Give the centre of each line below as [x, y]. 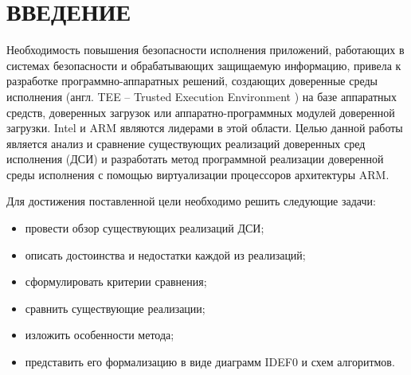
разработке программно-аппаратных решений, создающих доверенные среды [192, 81]
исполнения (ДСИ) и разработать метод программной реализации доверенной [195, 159]
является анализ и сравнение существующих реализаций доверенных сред [186, 143]
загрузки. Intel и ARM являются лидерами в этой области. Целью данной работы [205, 128]
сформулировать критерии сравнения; [116, 281]
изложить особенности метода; [100, 335]
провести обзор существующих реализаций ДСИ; [145, 228]
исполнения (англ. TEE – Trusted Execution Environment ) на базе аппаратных [202, 96]
